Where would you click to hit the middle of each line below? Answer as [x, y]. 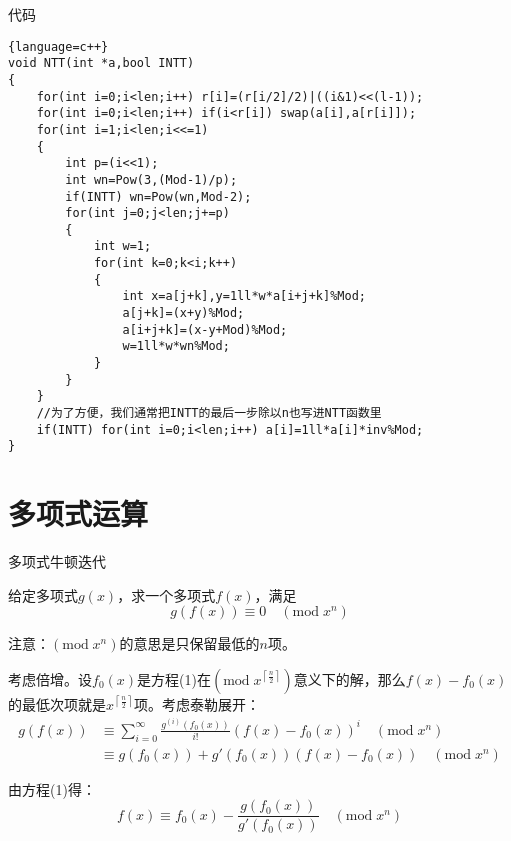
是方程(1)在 [174, 678]
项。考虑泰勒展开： [197, 703]
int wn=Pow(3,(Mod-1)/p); [151, 179]
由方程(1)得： [52, 788]
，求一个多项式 [166, 594]
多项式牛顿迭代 [57, 561]
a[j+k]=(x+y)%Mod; [183, 313]
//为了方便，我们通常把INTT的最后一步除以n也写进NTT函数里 [209, 413]
